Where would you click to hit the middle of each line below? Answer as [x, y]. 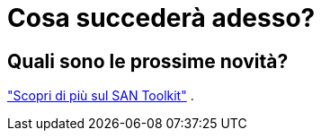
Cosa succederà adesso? [161, 18]
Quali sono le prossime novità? [148, 61]
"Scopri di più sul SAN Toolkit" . [101, 96]
